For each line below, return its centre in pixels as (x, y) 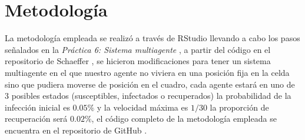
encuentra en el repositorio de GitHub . (76, 130)
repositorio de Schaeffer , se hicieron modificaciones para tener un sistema (138, 61)
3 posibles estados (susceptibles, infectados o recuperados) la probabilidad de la (148, 96)
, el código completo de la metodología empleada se (184, 119)
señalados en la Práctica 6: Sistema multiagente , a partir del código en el (138, 49)
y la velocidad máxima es (142, 107)
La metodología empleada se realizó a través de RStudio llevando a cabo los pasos (152, 38)
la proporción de (239, 107)
